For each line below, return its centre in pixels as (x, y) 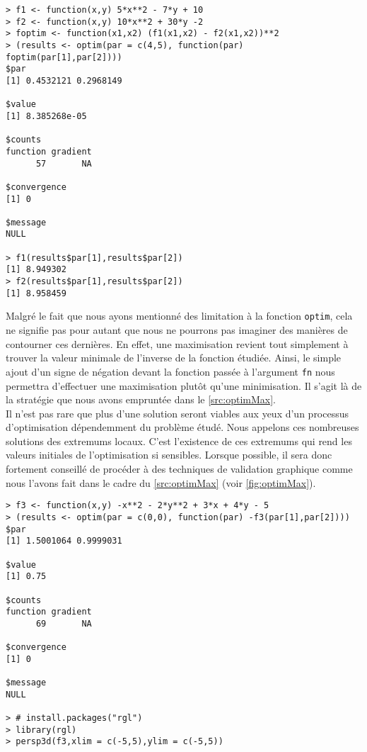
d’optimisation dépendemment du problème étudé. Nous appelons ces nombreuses (182, 427)
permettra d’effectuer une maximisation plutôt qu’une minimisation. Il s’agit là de (184, 385)
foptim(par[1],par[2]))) (64, 57)
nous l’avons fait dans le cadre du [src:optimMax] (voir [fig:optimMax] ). (161, 482)
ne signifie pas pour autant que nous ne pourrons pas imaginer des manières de (177, 330)
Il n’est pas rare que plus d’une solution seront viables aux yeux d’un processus (177, 413)
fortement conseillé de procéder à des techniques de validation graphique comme (179, 469)
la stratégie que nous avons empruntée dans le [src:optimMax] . (141, 399)
